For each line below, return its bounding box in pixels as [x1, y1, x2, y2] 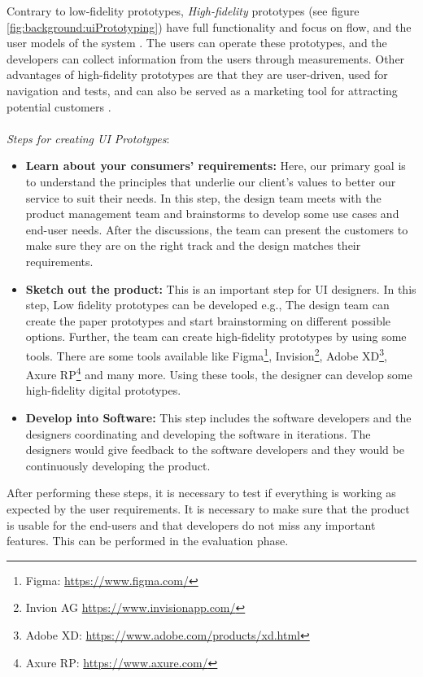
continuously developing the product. [25, 456, 211, 474]
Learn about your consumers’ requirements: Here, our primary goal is [25, 157, 406, 174]
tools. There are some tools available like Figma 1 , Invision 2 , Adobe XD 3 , [25, 344, 387, 364]
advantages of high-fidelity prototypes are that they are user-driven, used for [7, 66, 388, 83]
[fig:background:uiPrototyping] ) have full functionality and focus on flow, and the [7, 18, 412, 35]
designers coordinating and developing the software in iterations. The [25, 425, 371, 442]
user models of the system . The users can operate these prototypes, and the [7, 34, 387, 51]
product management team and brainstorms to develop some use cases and [25, 205, 399, 222]
